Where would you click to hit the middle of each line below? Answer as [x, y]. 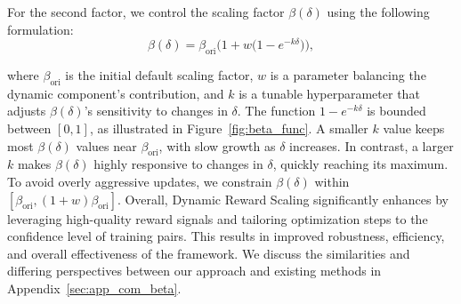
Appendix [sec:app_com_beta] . [94, 288]
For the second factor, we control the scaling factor [146, 12]
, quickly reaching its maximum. [360, 164]
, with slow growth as [217, 145]
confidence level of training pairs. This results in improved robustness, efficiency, [226, 236]
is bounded [396, 111]
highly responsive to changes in [178, 164]
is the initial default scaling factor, [159, 75]
